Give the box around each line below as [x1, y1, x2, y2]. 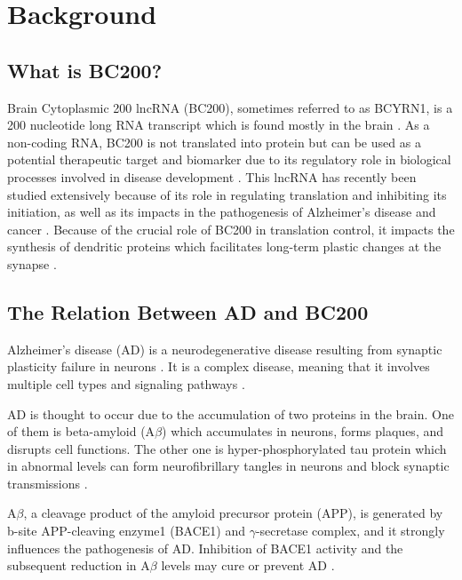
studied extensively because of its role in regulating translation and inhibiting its [7, 185, 447, 203]
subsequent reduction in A [7, 556, 150, 575]
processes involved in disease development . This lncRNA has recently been [7, 167, 417, 186]
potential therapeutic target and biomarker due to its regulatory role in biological [7, 150, 451, 169]
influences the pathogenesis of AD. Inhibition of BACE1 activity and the [7, 538, 403, 557]
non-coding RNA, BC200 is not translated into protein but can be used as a [7, 132, 421, 151]
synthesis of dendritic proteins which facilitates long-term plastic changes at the [7, 237, 442, 256]
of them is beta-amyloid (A [7, 422, 155, 441]
